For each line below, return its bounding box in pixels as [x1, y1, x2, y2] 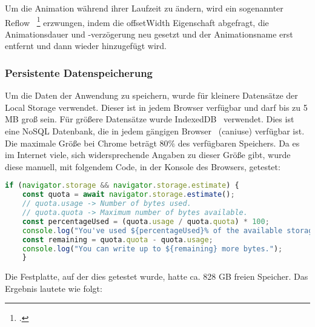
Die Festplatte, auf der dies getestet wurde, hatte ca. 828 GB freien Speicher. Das [5, 270, 308, 283]
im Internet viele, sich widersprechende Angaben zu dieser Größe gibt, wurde [5, 148, 291, 161]
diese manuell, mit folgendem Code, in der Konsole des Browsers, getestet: [5, 160, 280, 173]
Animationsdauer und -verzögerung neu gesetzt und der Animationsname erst [5, 27, 293, 40]
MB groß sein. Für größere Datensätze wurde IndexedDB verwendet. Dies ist [5, 113, 294, 125]
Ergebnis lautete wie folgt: [5, 282, 102, 294]
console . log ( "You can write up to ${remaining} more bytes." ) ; [22, 244, 283, 253]
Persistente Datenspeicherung [5, 65, 153, 80]
